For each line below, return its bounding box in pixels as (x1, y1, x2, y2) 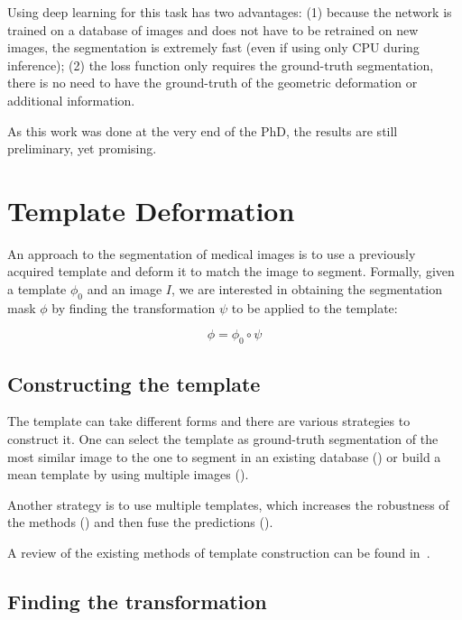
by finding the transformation (51, 298, 216, 317)
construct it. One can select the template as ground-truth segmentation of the (7, 430, 439, 449)
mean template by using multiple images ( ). (7, 465, 249, 484)
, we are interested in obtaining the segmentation (171, 280, 443, 299)
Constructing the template (7, 369, 261, 397)
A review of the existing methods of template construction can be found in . (7, 543, 430, 562)
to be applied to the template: (231, 298, 398, 317)
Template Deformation (7, 191, 295, 228)
